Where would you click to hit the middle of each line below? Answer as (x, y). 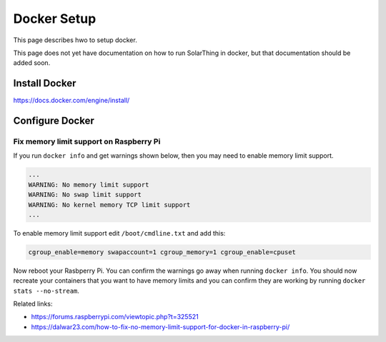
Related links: (33, 304)
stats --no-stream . (46, 291)
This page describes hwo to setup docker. (75, 40)
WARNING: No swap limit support (85, 195)
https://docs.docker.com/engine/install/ (71, 101)
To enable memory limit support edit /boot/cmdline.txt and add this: (119, 233)
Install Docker (45, 83)
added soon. (32, 63)
